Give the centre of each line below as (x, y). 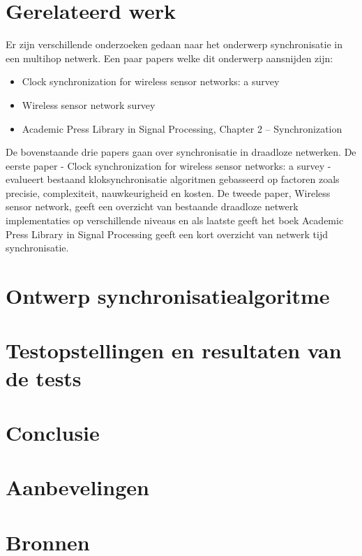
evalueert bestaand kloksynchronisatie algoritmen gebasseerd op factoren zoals (173, 179)
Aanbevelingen (77, 487)
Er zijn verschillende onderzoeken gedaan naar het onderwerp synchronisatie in (174, 44)
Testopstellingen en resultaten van (174, 350)
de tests (44, 378)
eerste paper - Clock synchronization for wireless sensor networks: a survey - (168, 165)
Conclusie (53, 432)
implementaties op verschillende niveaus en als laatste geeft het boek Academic (175, 220)
